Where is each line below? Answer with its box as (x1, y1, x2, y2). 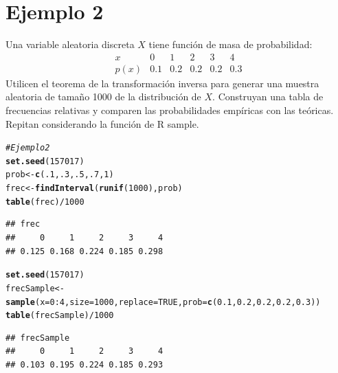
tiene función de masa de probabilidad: (148, 37, 313, 52)
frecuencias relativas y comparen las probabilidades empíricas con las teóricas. (5, 102, 334, 117)
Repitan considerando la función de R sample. (5, 116, 199, 131)
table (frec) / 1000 (5, 196, 84, 207)
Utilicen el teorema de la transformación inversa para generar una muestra (5, 76, 319, 90)
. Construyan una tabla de (212, 89, 324, 104)
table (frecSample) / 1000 (5, 310, 114, 321)
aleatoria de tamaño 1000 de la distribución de (5, 89, 201, 104)
